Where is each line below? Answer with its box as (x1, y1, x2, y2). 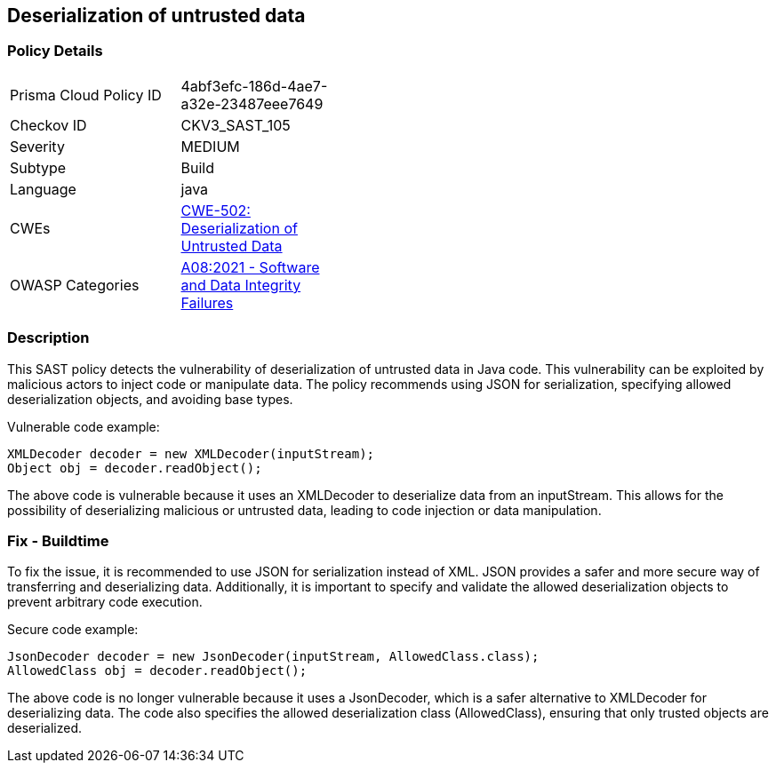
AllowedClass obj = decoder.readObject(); (7, 663, 308, 679)
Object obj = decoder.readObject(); (7, 460, 262, 475)
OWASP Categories (10, 275, 140, 294)
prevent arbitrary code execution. (7, 594, 203, 610)
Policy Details (7, 42, 103, 60)
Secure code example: (7, 622, 139, 638)
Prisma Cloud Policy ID (10, 85, 162, 104)
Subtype (10, 158, 67, 177)
